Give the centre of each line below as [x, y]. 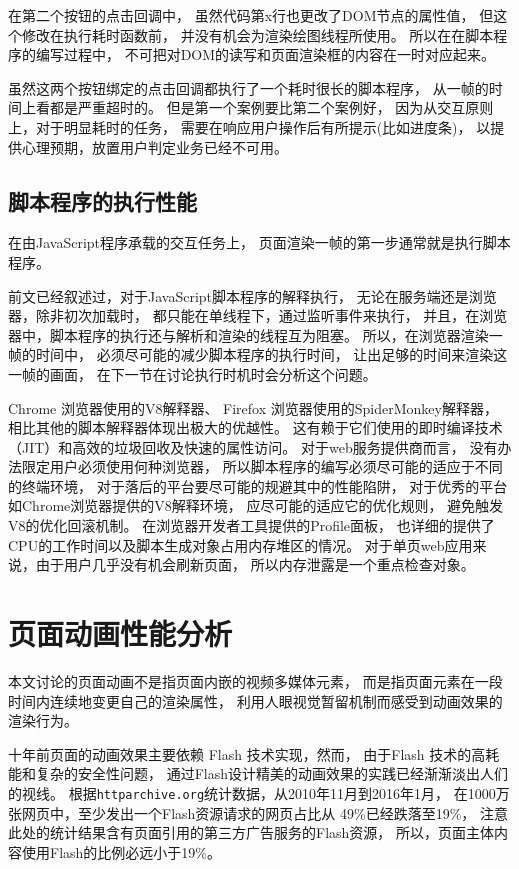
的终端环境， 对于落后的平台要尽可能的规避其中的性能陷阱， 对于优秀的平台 [258, 485]
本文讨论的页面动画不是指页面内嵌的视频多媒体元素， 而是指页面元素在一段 [255, 680]
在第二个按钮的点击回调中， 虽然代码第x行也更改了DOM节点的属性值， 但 [251, 15]
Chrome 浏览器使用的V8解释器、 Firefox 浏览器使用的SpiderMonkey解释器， [253, 407]
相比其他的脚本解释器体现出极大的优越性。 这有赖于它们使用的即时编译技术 [255, 427]
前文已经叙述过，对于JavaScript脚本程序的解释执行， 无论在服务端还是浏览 [252, 295]
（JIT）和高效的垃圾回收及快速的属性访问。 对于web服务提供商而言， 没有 [253, 446]
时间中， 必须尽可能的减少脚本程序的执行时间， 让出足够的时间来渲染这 [271, 354]
